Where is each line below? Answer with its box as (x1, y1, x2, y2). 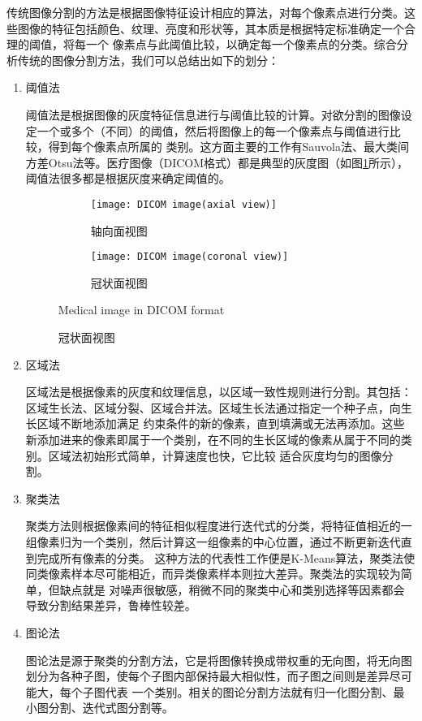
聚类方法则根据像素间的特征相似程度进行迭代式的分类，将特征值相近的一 (25, 517, 412, 534)
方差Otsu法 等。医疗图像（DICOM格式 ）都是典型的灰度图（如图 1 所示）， (25, 153, 409, 171)
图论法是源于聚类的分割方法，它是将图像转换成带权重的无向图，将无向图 (25, 651, 412, 668)
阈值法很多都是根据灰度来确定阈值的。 (25, 170, 230, 187)
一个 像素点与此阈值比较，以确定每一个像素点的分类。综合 (85, 36, 397, 53)
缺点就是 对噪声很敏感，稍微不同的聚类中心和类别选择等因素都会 (59, 581, 405, 598)
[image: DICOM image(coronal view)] (90, 251, 289, 263)
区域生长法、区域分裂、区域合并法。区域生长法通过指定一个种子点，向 (25, 399, 401, 416)
